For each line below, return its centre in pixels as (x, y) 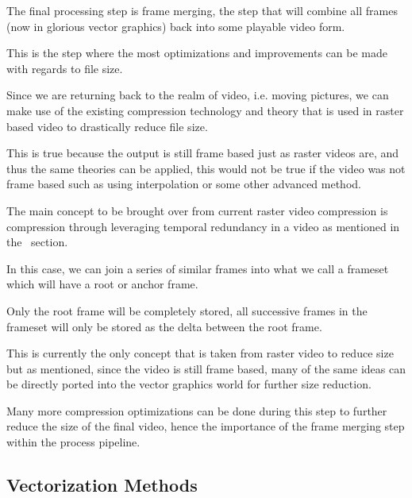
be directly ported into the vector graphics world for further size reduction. (189, 384)
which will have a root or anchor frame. (102, 284)
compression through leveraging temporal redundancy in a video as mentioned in (203, 226)
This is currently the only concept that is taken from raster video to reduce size (200, 353)
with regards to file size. (65, 68)
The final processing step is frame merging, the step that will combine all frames (202, 10)
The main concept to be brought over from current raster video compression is (197, 210)
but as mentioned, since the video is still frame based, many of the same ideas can (206, 368)
